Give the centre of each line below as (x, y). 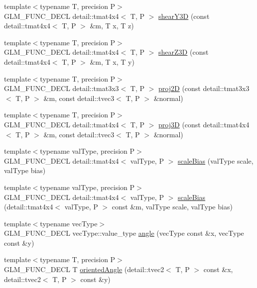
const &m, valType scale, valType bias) (172, 207)
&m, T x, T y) (112, 61)
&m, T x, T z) (112, 26)
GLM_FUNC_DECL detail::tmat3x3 (62, 88)
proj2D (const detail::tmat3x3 (204, 88)
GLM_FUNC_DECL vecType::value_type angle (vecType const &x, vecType (124, 233)
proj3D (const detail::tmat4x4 (204, 124)
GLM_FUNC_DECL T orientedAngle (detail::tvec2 (84, 269)
